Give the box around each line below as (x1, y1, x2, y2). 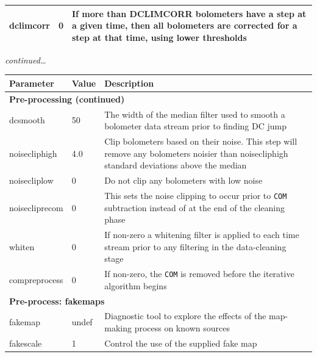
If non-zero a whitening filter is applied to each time (104, 228, 299, 240)
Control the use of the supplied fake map (104, 336, 257, 349)
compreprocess (9, 273, 63, 286)
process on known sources (134, 321, 230, 334)
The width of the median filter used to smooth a (104, 107, 285, 120)
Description (104, 76, 154, 89)
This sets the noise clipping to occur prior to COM (104, 189, 287, 201)
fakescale (9, 336, 42, 349)
